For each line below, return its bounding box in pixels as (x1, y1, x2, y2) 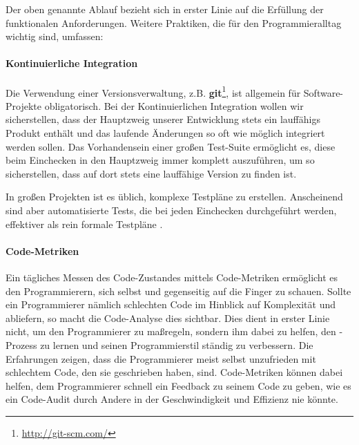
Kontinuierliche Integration (6, 56, 138, 70)
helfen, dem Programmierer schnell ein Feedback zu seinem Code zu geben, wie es (6, 378, 351, 392)
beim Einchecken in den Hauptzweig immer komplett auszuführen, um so (6, 153, 315, 167)
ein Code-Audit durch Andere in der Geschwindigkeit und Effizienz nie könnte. (6, 392, 338, 406)
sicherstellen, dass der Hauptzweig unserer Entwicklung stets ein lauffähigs (6, 112, 320, 126)
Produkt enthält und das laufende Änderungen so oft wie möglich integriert (6, 126, 325, 140)
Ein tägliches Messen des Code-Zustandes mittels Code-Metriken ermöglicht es (6, 269, 338, 284)
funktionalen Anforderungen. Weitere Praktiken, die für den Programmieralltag (6, 15, 342, 30)
